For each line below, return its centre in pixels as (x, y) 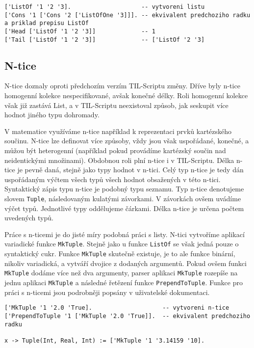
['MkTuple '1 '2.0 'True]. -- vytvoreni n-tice (117, 308)
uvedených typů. (29, 218)
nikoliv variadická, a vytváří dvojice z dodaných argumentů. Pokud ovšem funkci (126, 263)
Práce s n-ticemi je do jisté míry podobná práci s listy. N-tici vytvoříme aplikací (125, 234)
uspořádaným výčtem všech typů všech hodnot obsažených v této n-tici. (113, 179)
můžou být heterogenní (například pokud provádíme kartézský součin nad (115, 150)
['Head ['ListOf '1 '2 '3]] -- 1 (80, 31)
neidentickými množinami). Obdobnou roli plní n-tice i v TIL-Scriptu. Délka (119, 160)
